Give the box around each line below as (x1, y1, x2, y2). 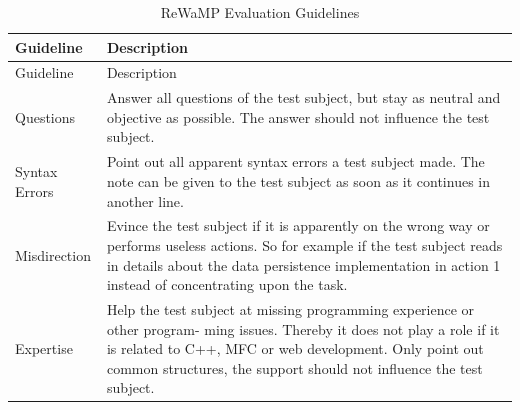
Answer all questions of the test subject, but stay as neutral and (106, 87, 501, 108)
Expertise (15, 338, 73, 359)
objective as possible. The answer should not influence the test (106, 106, 490, 127)
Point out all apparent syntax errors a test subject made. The (106, 151, 485, 172)
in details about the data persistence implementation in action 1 (106, 254, 501, 275)
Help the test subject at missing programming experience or (106, 298, 475, 319)
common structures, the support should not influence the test (106, 357, 483, 378)
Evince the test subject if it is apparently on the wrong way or (106, 215, 490, 236)
